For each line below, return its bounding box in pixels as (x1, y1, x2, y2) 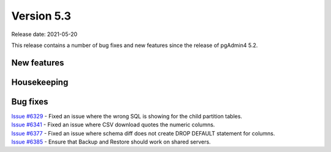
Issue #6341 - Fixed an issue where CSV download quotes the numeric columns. (11, 121, 215, 128)
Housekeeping (11, 77, 69, 87)
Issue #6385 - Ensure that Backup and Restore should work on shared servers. (11, 138, 211, 146)
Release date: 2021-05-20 (11, 31, 78, 38)
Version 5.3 (11, 9, 72, 23)
